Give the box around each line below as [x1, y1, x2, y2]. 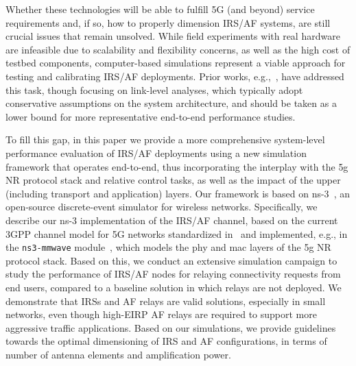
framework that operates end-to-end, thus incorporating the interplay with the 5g [5, 159, 348, 173]
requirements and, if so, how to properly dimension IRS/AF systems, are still [5, 15, 331, 29]
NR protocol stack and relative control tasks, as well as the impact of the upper [5, 173, 341, 187]
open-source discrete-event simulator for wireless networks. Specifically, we [5, 199, 318, 214]
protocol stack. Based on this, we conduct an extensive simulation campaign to [5, 253, 337, 267]
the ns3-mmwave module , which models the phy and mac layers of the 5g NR [5, 240, 331, 254]
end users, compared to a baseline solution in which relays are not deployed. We [5, 280, 342, 294]
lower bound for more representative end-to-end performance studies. [5, 109, 296, 123]
